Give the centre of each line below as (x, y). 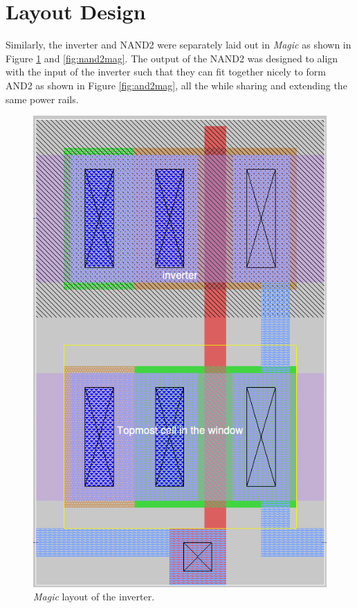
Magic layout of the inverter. (94, 597)
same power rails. (42, 99)
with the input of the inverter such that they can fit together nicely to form (166, 72)
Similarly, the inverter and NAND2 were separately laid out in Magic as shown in (178, 45)
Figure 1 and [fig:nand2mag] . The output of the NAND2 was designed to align (172, 58)
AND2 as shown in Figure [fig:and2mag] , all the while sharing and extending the (176, 85)
